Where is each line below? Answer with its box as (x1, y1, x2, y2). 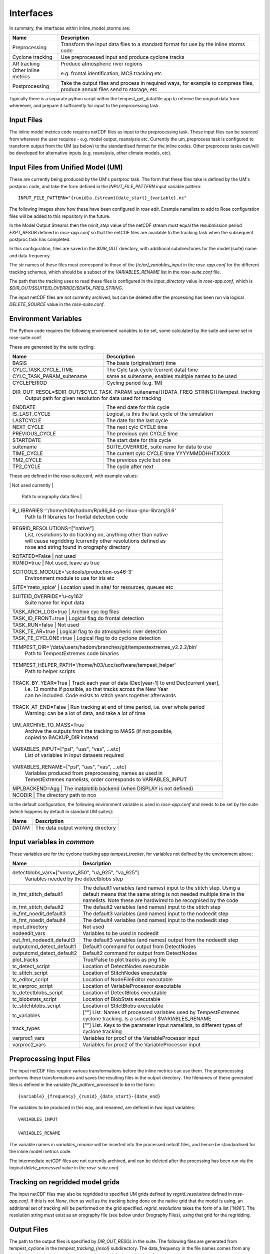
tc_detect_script (12, 963, 50, 970)
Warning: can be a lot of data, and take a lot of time (24, 710, 145, 717)
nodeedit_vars (12, 930, 45, 937)
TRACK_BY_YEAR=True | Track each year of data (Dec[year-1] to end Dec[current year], (12, 680, 220, 687)
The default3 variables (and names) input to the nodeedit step (82, 910, 228, 917)
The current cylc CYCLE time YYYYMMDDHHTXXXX (106, 450, 230, 457)
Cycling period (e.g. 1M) (106, 379, 163, 386)
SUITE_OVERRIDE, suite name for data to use (106, 443, 212, 450)
